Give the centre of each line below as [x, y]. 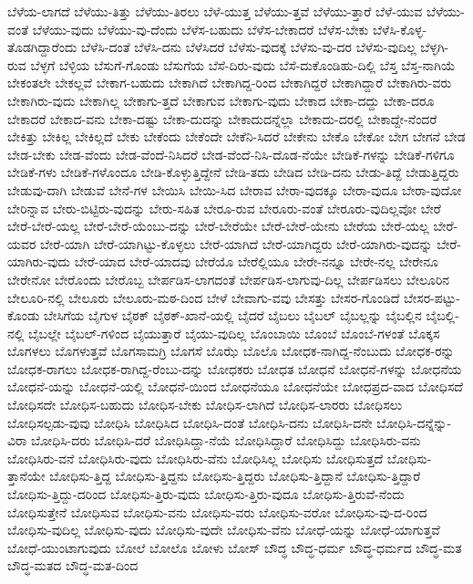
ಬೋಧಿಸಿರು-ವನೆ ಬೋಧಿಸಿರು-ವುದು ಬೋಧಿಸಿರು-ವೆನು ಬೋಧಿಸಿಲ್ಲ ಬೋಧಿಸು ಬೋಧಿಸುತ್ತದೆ [195, 458]
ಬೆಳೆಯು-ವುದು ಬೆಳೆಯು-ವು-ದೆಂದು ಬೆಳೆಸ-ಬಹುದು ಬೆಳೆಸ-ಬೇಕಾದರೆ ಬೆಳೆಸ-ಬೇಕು [201, 29]
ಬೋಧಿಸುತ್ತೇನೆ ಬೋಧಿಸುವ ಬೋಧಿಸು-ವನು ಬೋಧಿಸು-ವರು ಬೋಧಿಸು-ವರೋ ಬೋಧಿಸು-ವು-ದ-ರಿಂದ [217, 511]
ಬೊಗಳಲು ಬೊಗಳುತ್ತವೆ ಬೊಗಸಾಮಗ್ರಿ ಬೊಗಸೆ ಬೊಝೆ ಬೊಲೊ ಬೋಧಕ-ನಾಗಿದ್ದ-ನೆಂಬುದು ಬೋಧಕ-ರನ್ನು [231, 351]
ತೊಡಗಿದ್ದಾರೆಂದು [42, 47]
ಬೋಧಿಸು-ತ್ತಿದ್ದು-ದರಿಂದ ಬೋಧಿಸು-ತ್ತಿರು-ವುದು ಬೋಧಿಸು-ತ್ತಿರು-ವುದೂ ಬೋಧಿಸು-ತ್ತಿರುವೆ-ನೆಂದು [206, 494]
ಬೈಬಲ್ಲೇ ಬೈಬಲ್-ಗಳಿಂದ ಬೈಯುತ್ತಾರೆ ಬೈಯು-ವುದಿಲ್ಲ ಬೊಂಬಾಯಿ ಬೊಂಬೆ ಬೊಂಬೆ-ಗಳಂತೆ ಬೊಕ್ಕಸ [234, 333]
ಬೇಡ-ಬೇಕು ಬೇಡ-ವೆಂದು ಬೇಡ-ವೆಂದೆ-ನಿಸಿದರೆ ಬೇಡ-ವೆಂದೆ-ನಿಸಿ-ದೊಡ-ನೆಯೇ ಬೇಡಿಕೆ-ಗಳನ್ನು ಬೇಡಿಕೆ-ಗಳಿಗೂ [231, 154]
